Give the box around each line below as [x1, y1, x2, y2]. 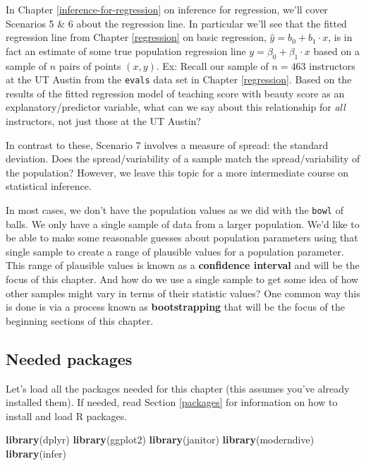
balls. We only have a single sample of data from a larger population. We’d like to [6, 216, 360, 231]
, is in [328, 30, 353, 44]
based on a [313, 43, 360, 58]
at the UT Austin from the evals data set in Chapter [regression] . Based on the [6, 72, 352, 87]
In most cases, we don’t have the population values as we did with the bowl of [6, 202, 343, 217]
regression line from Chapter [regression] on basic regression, [6, 30, 267, 44]
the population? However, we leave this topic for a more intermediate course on [6, 165, 349, 179]
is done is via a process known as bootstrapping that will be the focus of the [6, 299, 345, 314]
